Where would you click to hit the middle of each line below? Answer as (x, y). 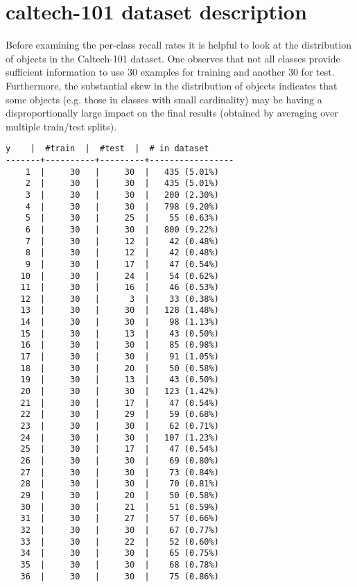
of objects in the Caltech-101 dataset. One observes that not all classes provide (173, 58)
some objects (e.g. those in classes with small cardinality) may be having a (164, 99)
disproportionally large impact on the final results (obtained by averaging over (172, 113)
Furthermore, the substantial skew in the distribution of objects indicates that (172, 85)
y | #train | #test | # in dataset (107, 149)
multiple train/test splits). (61, 126)
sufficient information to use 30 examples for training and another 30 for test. (170, 72)
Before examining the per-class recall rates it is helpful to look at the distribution (178, 45)
